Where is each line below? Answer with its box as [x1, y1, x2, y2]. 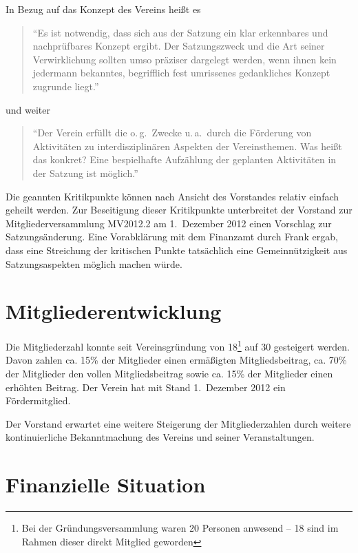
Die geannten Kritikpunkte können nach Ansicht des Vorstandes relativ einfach [6, 189, 339, 203]
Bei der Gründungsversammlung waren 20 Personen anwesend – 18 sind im [21, 521, 339, 535]
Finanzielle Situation [6, 470, 206, 499]
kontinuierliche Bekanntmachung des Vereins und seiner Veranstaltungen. [6, 430, 315, 444]
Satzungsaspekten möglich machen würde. [6, 256, 182, 271]
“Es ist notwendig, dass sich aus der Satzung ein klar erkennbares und [32, 25, 328, 39]
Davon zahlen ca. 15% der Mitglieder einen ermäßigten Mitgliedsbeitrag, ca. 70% [6, 353, 347, 367]
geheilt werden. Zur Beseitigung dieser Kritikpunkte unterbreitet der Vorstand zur [6, 202, 352, 217]
